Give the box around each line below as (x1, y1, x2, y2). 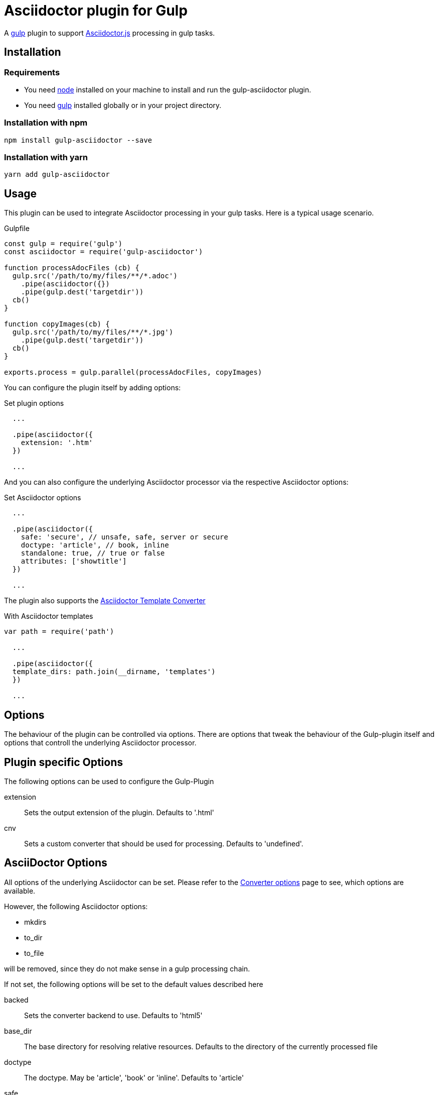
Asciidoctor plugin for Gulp (4, 2, 188, 19)
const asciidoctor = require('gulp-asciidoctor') (4, 248, 203, 256)
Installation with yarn (4, 152, 88, 163)
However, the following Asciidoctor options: (4, 902, 148, 911)
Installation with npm (4, 118, 88, 128)
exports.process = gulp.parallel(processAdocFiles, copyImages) (4, 368, 262, 377)
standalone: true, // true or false (21, 549, 165, 558)
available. (4, 886, 36, 895)
